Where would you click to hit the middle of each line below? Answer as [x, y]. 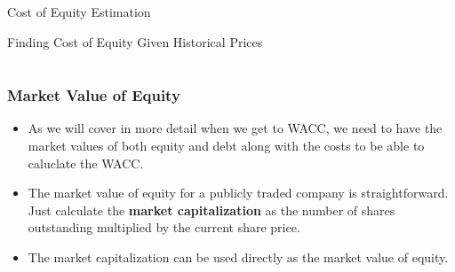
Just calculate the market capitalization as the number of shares [212, 210]
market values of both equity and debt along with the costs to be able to [226, 145]
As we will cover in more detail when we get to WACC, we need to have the [235, 128]
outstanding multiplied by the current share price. [164, 227]
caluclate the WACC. [86, 163]
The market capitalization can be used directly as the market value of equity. [238, 256]
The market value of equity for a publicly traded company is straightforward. [238, 193]
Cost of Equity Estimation [79, 12]
